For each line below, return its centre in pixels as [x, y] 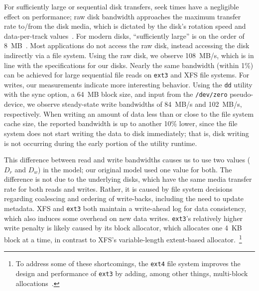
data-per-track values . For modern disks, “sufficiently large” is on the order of [124, 36]
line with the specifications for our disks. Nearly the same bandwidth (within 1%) [129, 65]
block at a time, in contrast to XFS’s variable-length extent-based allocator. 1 [123, 238]
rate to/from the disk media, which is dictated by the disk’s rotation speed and [125, 26]
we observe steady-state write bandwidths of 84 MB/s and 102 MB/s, [134, 104]
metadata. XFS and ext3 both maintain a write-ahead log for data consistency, [125, 208]
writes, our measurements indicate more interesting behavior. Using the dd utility [128, 84]
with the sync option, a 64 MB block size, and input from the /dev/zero [116, 94]
